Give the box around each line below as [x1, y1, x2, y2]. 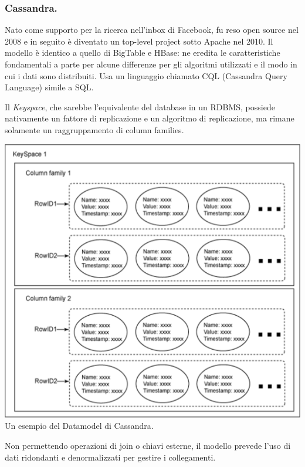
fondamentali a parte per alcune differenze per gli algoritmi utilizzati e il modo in [5, 58, 297, 70]
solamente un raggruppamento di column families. [5, 123, 184, 136]
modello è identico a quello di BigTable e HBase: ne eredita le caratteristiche [5, 46, 280, 59]
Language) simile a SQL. [5, 81, 94, 93]
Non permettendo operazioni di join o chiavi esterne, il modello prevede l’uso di [5, 439, 291, 451]
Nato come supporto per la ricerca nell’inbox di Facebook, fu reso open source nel [5, 23, 299, 36]
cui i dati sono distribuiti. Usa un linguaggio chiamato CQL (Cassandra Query [5, 69, 287, 82]
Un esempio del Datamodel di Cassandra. [5, 419, 154, 432]
